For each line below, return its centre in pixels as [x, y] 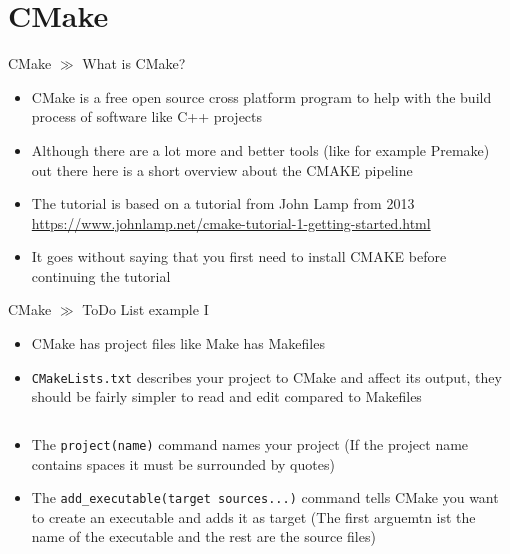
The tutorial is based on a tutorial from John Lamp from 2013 [223, 203]
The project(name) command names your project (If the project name [250, 443]
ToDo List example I [145, 309]
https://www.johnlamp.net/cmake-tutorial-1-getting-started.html [231, 222]
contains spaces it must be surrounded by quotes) [183, 463]
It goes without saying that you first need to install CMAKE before [239, 256]
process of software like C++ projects [147, 116]
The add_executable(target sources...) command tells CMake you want [265, 497]
